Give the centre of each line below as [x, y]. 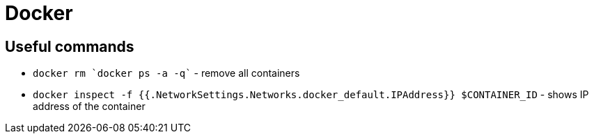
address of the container [89, 106]
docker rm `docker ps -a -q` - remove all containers [166, 73]
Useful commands [70, 46]
